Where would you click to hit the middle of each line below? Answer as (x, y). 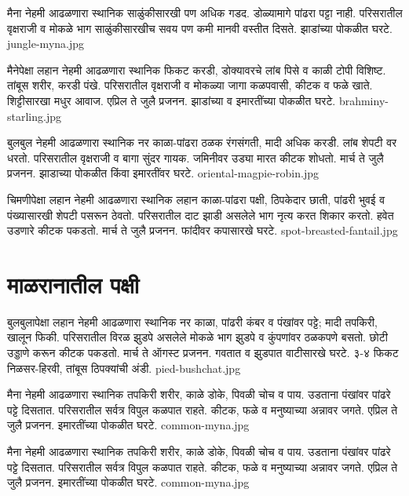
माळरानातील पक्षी (73, 284)
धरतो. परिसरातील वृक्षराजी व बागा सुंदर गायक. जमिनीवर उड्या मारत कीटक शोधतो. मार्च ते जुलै (195, 157)
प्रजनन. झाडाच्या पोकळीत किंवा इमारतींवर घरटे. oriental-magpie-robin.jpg (163, 173)
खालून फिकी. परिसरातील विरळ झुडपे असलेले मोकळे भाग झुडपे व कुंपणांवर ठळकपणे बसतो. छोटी (197, 337)
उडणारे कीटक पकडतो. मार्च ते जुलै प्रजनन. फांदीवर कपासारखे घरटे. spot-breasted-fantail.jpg (203, 230)
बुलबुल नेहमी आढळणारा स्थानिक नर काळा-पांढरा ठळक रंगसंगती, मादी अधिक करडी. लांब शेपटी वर (202, 142)
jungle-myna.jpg (46, 44)
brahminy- (363, 100)
